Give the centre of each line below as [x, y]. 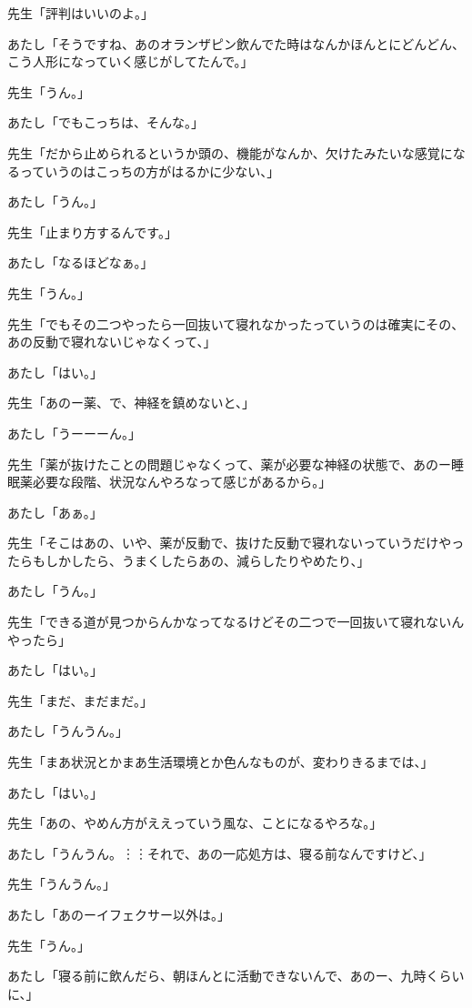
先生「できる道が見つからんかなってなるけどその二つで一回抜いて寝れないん [236, 622]
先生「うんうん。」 [61, 884]
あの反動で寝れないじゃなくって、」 [112, 342]
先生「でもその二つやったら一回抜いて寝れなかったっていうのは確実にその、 [236, 323]
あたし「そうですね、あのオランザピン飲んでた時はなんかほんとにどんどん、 [236, 43]
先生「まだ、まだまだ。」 [80, 700]
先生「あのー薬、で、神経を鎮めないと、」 [131, 403]
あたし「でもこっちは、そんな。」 [106, 122]
